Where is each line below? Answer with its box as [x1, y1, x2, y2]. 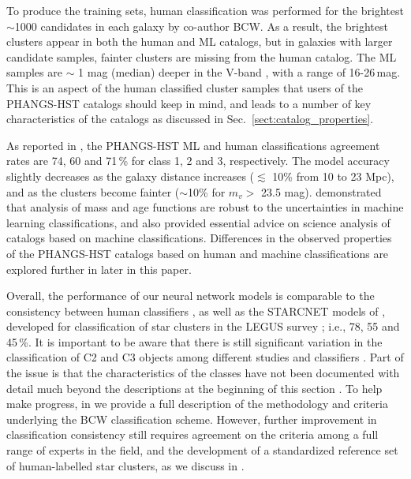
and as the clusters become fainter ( [6, 183, 180, 200]
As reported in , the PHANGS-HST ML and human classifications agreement [6, 137, 380, 153]
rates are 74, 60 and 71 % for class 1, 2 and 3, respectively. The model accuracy [6, 152, 390, 169]
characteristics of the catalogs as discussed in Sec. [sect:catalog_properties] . [6, 110, 374, 127]
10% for [188, 183, 226, 200]
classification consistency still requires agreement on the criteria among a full [6, 426, 379, 443]
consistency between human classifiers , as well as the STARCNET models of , [6, 302, 386, 319]
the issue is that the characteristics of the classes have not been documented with [6, 365, 400, 381]
